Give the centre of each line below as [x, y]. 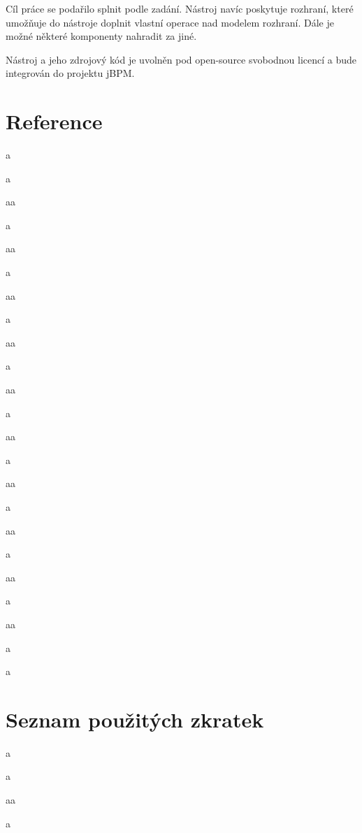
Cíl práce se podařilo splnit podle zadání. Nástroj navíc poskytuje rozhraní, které [180, 8]
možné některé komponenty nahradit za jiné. [101, 36]
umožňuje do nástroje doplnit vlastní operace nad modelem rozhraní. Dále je [170, 22]
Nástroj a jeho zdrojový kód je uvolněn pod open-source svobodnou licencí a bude [181, 59]
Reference [54, 121]
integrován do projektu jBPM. [70, 73]
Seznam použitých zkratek [135, 719]
